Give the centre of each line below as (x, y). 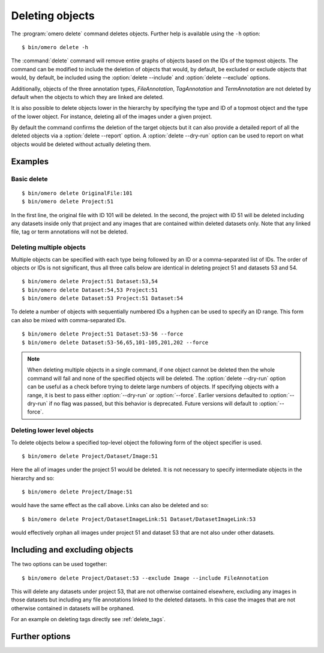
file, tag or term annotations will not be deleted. (70, 232)
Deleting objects (53, 16)
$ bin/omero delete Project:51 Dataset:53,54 (90, 281)
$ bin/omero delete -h (55, 47)
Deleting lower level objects (52, 430)
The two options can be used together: (59, 564)
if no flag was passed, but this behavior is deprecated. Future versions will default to (153, 403)
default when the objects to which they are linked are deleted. (88, 97)
